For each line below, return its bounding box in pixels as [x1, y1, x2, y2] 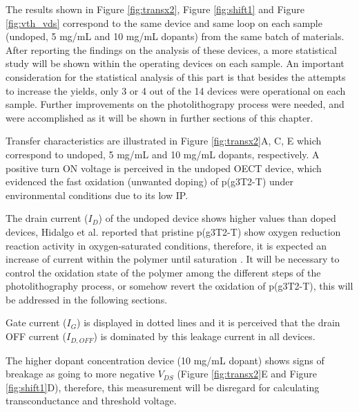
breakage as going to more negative [6, 366, 155, 381]
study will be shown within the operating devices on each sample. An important [6, 56, 345, 71]
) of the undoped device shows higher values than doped [98, 211, 336, 225]
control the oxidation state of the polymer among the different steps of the [6, 265, 321, 279]
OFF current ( [6, 329, 66, 344]
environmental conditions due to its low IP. [6, 187, 188, 202]
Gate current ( [6, 315, 67, 330]
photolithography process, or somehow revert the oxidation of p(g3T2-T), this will [6, 279, 353, 293]
